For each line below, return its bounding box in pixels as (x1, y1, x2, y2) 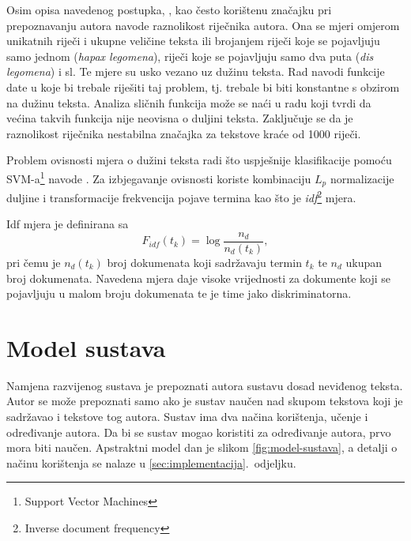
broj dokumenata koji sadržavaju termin (107, 254, 302, 270)
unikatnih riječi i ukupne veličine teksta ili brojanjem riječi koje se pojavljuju (6, 32, 380, 49)
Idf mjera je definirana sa (6, 216, 129, 232)
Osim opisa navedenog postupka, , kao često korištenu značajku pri (6, 2, 332, 17)
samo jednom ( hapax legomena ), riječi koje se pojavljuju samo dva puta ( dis (6, 47, 374, 64)
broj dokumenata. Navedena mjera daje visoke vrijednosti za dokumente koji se (6, 269, 391, 286)
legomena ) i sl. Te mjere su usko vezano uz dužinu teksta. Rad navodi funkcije (6, 63, 385, 80)
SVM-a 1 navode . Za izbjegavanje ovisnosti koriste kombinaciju (6, 167, 311, 186)
